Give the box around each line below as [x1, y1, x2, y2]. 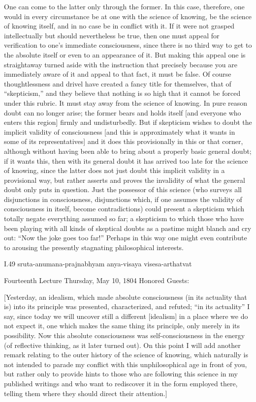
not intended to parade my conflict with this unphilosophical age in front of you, [4, 359, 247, 369]
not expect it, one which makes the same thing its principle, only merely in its [4, 320, 240, 331]
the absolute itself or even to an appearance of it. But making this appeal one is [4, 49, 246, 59]
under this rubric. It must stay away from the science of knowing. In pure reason [4, 97, 248, 108]
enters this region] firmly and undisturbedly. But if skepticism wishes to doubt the [4, 117, 252, 127]
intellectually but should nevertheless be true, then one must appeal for [4, 30, 220, 40]
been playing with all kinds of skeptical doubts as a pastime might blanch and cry [4, 223, 252, 233]
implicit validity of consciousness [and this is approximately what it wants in [4, 126, 235, 137]
